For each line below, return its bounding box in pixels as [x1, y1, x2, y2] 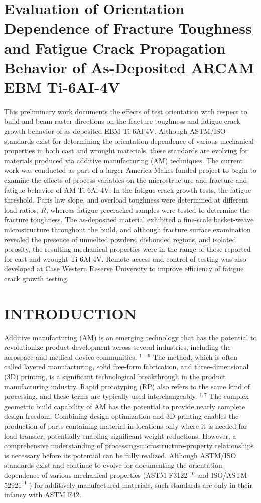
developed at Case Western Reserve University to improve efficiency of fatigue [4, 263, 244, 274]
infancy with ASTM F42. [4, 489, 81, 500]
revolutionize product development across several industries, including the [4, 342, 231, 352]
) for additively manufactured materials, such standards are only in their [29, 479, 252, 490]
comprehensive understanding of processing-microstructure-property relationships [4, 440, 254, 451]
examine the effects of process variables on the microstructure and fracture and [4, 175, 247, 185]
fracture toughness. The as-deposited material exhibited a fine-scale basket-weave [4, 214, 254, 225]
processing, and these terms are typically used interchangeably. [4, 391, 197, 401]
